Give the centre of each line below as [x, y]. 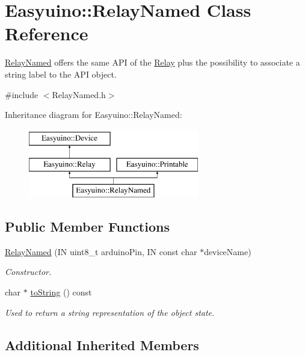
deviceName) [228, 251]
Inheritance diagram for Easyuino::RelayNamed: [94, 115]
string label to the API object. [61, 74]
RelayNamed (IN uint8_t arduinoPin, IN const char [101, 251]
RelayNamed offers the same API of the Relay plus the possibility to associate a [152, 62]
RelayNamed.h [79, 94]
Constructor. [28, 272]
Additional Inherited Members [102, 344]
